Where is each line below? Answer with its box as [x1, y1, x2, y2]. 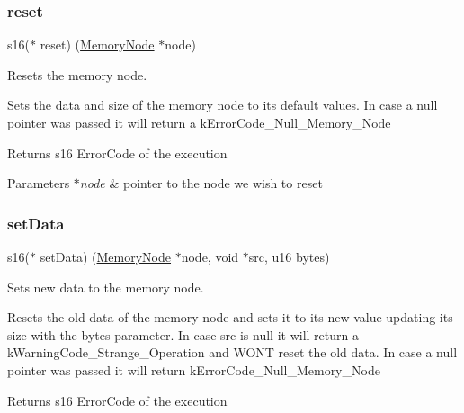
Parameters [7, 174, 70, 193]
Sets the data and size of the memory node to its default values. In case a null [7, 95, 438, 114]
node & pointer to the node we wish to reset [79, 174, 323, 193]
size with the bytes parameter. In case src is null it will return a [7, 325, 359, 344]
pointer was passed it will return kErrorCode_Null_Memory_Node [7, 360, 380, 379]
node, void [181, 247, 239, 265]
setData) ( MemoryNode [40, 247, 172, 265]
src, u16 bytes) [248, 247, 330, 265]
